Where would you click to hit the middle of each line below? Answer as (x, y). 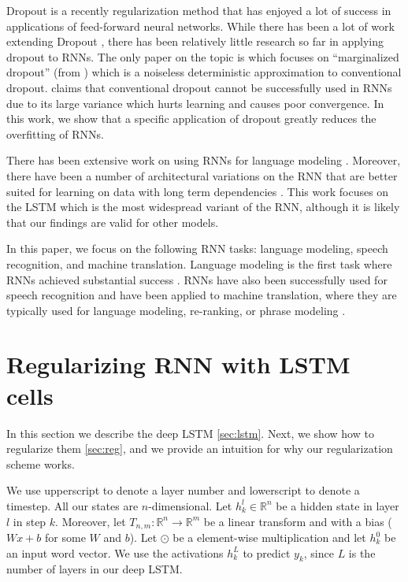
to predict (267, 552)
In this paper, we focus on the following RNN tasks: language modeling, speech (197, 248)
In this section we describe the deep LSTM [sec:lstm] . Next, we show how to (190, 433)
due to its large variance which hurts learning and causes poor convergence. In (195, 103)
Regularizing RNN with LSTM (178, 364)
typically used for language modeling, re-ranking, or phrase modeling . (176, 310)
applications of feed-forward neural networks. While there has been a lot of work (200, 26)
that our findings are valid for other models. (113, 222)
